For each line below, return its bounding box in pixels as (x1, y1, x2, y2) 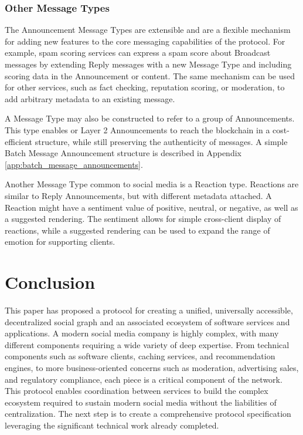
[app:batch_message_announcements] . (5, 158, 143, 170)
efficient (5, 135, 33, 147)
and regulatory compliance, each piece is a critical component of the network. (5, 373, 282, 385)
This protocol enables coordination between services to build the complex (5, 385, 268, 397)
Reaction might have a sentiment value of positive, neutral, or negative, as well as (5, 201, 298, 213)
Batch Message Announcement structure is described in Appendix (5, 147, 241, 159)
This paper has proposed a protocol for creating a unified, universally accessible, (5, 304, 293, 316)
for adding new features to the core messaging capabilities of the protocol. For (5, 35, 285, 47)
